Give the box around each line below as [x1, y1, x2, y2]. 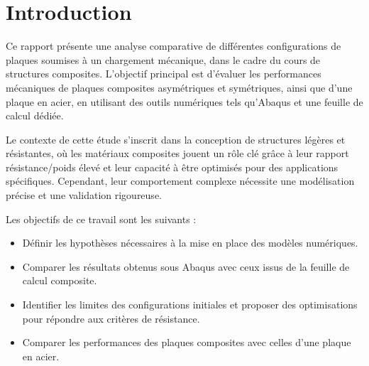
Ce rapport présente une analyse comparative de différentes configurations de [6, 38, 341, 53]
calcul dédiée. [6, 108, 64, 123]
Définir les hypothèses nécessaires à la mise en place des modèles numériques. [22, 235, 358, 250]
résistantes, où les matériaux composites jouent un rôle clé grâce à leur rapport [6, 146, 349, 161]
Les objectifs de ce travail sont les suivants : [6, 211, 197, 226]
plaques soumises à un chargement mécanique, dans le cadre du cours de [6, 52, 321, 67]
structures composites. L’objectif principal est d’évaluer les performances [6, 66, 321, 81]
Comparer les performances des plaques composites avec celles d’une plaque [22, 335, 351, 350]
